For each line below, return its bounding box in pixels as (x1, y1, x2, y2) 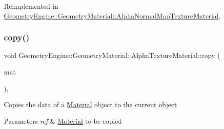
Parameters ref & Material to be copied (4, 115, 122, 126)
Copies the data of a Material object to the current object (4, 99, 177, 110)
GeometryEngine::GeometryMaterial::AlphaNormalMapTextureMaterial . (4, 10, 221, 20)
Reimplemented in (4, 1, 59, 11)
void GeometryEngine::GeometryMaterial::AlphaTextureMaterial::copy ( (4, 50, 220, 60)
